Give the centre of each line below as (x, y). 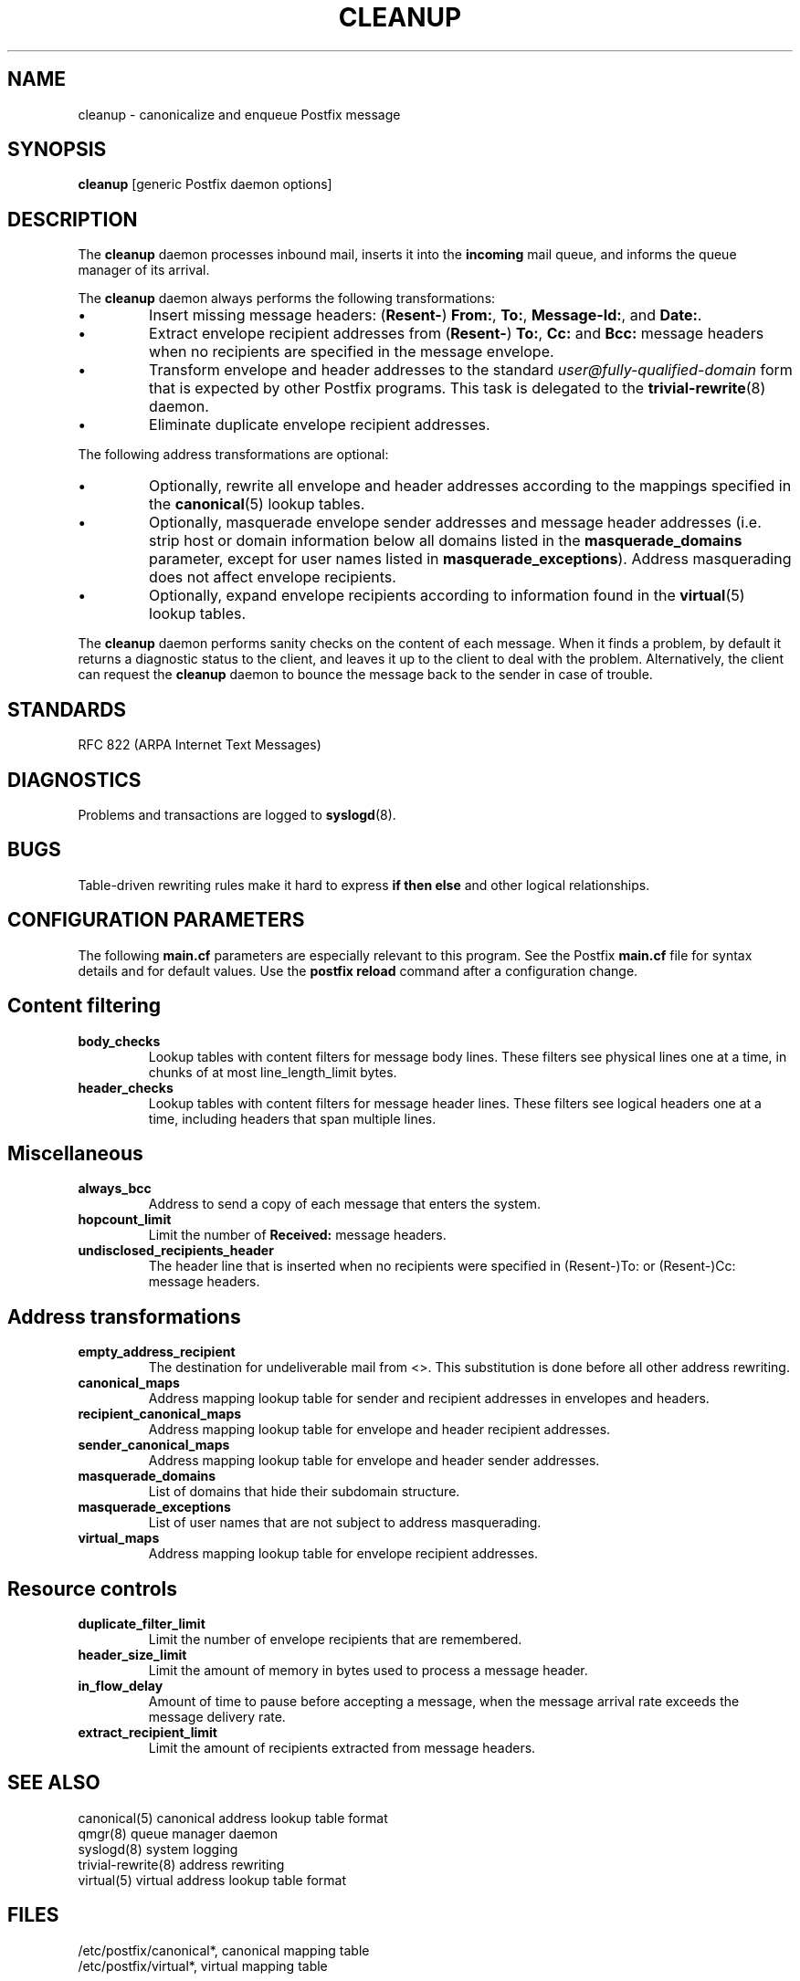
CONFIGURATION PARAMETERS (156, 920)
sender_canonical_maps (154, 1445)
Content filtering (84, 1006)
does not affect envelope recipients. (273, 577)
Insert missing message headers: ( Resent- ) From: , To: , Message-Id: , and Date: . (426, 315)
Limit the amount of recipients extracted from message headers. (342, 1748)
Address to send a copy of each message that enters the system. (344, 1204)
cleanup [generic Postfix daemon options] (205, 184)
